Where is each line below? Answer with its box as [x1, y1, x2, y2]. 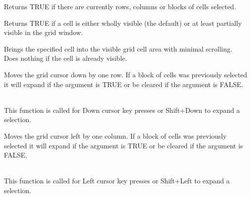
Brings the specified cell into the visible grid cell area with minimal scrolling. [4, 43, 233, 54]
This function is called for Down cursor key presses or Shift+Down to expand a [4, 105, 240, 115]
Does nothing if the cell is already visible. [4, 53, 127, 63]
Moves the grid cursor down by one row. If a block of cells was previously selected [4, 69, 248, 79]
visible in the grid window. [4, 27, 83, 37]
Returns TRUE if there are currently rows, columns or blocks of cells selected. [4, 1, 236, 11]
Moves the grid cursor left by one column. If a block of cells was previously [4, 130, 227, 141]
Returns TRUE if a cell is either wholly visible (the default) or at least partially [4, 18, 242, 28]
